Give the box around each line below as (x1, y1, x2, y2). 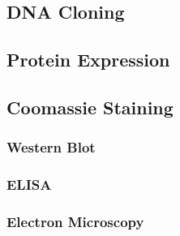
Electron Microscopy (6, 211, 144, 231)
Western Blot (6, 137, 96, 157)
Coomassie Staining (6, 94, 174, 119)
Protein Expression (6, 47, 170, 72)
